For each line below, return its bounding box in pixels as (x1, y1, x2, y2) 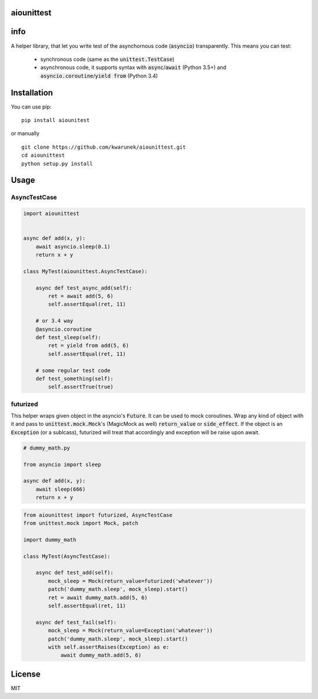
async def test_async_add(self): (35, 284, 132, 291)
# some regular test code (35, 367, 111, 374)
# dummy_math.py (23, 444, 71, 451)
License (11, 669, 41, 679)
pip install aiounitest (21, 117, 90, 123)
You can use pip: (11, 103, 52, 110)
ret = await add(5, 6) (48, 293, 114, 300)
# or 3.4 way (35, 317, 74, 324)
